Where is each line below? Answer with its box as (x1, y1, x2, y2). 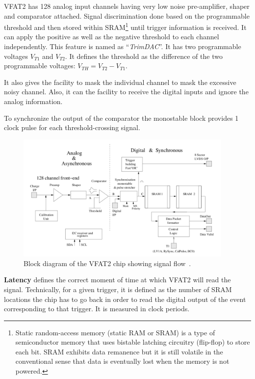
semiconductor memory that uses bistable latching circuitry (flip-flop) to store (15, 337, 250, 347)
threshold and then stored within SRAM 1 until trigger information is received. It (4, 21, 247, 32)
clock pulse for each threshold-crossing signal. (4, 122, 140, 133)
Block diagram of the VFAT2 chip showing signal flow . (24, 258, 191, 268)
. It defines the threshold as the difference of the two (65, 51, 223, 61)
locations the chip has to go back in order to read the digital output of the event (4, 294, 246, 304)
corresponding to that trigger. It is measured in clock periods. (4, 303, 190, 314)
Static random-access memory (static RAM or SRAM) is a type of (15, 327, 215, 337)
